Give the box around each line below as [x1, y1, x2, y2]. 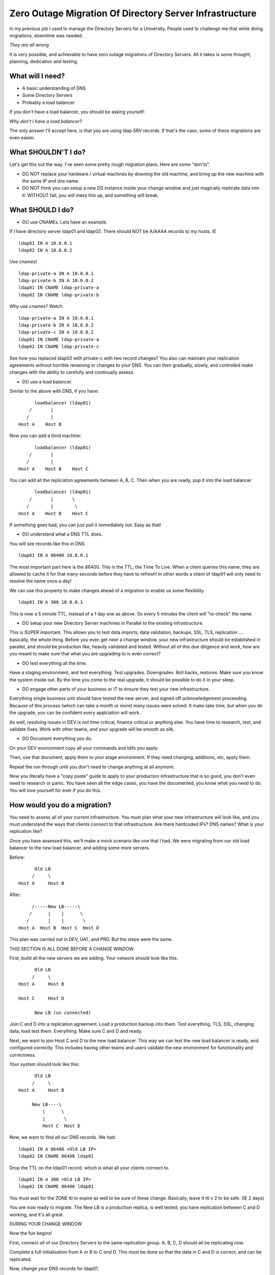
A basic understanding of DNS [22, 85, 86, 91]
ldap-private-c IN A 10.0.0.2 [18, 329, 94, 335]
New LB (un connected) [34, 1010, 91, 1015]
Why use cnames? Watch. [9, 303, 64, 310]
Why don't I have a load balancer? [9, 118, 82, 124]
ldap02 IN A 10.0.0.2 [18, 247, 72, 253]
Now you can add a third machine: [9, 432, 81, 439]
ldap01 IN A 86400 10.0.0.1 [18, 552, 89, 558]
